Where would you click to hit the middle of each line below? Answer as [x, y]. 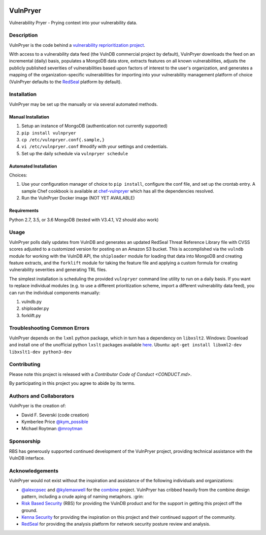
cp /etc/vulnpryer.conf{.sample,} [63, 140]
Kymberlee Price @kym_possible [55, 422]
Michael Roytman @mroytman [52, 429]
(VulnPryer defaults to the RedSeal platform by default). [66, 82]
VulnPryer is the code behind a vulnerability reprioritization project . [77, 45]
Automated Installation [33, 166]
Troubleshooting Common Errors [49, 328]
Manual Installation [29, 117]
